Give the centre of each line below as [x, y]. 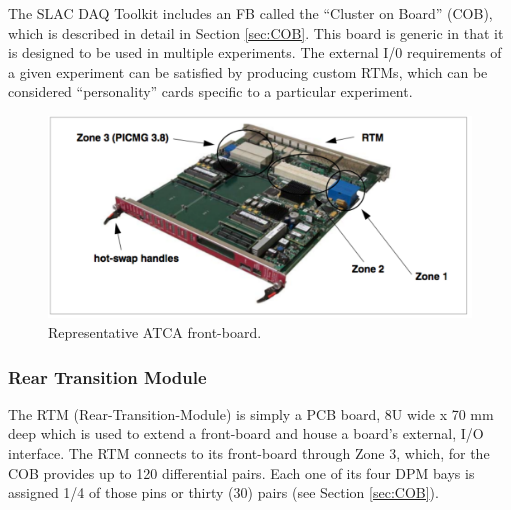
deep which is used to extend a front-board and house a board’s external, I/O [246, 433]
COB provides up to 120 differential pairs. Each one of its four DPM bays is [241, 472]
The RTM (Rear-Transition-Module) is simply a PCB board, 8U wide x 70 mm [251, 413]
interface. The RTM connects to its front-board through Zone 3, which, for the [249, 453]
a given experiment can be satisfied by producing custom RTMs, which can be [248, 71]
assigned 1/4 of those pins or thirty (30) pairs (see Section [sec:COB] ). [223, 492]
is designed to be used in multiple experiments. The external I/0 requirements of [255, 52]
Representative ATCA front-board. [155, 332]
